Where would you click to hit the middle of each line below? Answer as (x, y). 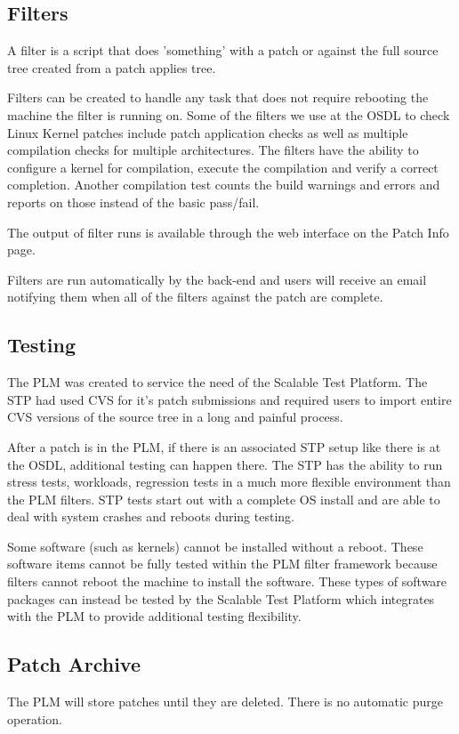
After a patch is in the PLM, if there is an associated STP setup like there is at (224, 446)
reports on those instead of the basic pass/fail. (133, 202)
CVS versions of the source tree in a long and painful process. (175, 417)
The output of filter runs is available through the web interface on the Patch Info (228, 232)
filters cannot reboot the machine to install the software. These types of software (227, 581)
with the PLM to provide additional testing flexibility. (154, 616)
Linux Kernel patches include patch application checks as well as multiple (208, 132)
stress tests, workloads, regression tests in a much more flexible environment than (229, 482)
